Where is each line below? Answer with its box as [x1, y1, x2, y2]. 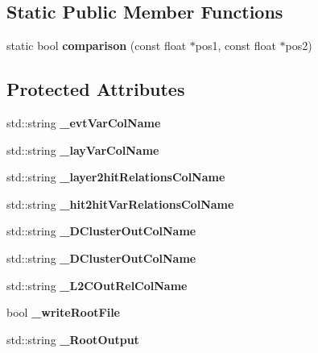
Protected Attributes [6, 77, 185, 102]
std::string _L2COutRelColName [6, 276, 188, 293]
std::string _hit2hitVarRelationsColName [6, 195, 234, 212]
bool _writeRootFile [6, 304, 120, 321]
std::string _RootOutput [6, 330, 139, 347]
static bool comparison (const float [6, 37, 187, 54]
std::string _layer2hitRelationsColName [6, 168, 225, 185]
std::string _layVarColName [6, 141, 159, 158]
